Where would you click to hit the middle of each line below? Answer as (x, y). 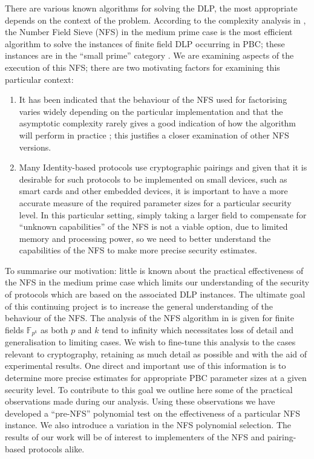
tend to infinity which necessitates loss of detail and (198, 329)
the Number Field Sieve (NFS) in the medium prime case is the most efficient (149, 32)
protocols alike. (56, 448)
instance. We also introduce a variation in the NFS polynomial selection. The (148, 425)
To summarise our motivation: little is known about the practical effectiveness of (154, 270)
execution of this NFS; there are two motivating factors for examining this (142, 67)
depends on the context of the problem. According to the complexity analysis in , (155, 20)
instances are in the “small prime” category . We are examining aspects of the (149, 55)
